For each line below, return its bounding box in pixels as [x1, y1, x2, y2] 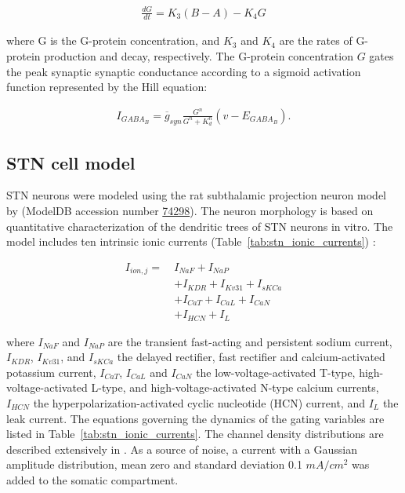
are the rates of [279, 32, 353, 49]
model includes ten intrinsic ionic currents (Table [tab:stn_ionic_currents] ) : [6, 233, 376, 250]
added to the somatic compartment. [6, 472, 179, 488]
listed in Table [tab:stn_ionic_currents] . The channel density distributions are [6, 425, 384, 442]
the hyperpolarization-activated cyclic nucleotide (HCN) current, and [33, 395, 365, 411]
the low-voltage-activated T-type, [196, 363, 356, 380]
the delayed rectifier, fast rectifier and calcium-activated [117, 349, 385, 365]
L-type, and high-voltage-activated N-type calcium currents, [91, 379, 379, 396]
